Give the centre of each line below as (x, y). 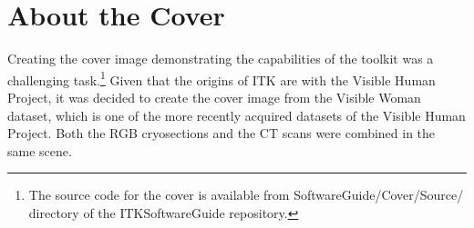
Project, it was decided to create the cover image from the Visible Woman (214, 97)
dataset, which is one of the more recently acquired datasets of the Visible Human (237, 115)
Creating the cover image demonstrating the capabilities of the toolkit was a (221, 59)
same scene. (40, 150)
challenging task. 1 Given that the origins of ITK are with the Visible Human (222, 78)
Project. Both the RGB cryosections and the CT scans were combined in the (222, 133)
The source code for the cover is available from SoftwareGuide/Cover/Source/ (246, 195)
